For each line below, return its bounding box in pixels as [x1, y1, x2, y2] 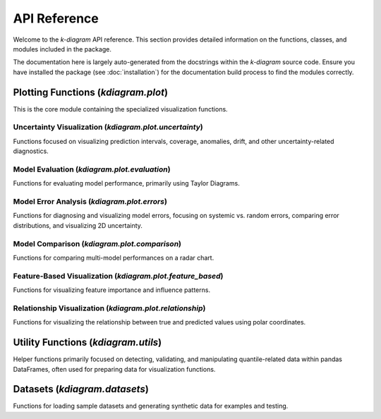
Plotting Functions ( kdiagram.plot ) [13, 86, 169, 98]
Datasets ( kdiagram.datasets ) [13, 383, 150, 395]
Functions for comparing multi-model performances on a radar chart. [13, 253, 214, 262]
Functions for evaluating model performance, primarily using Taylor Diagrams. [13, 179, 240, 188]
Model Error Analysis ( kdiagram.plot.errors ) [13, 197, 167, 207]
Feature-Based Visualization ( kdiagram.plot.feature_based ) [13, 271, 224, 281]
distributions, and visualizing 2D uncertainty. [13, 221, 143, 229]
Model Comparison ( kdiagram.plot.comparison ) [13, 238, 181, 248]
